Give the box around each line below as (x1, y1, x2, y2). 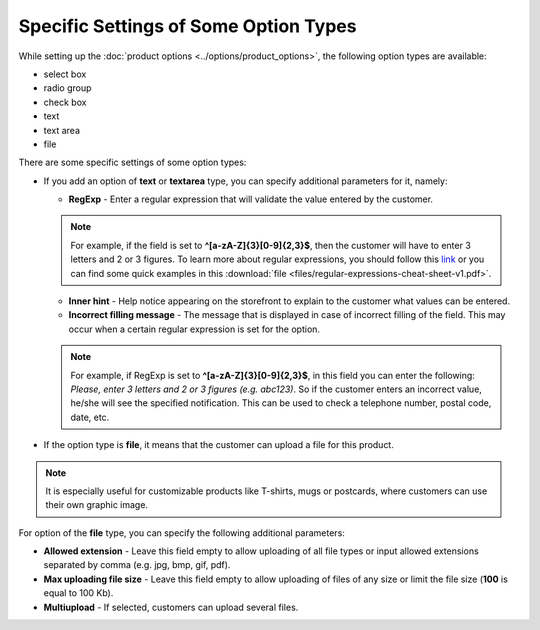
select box (43, 68, 87, 80)
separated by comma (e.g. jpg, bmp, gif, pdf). (43, 559, 231, 571)
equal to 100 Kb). (43, 587, 114, 599)
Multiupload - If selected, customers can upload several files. (43, 601, 299, 613)
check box (43, 96, 87, 108)
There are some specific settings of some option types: (18, 156, 247, 169)
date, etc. (70, 411, 110, 423)
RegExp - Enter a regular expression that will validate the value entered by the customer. (68, 193, 434, 205)
